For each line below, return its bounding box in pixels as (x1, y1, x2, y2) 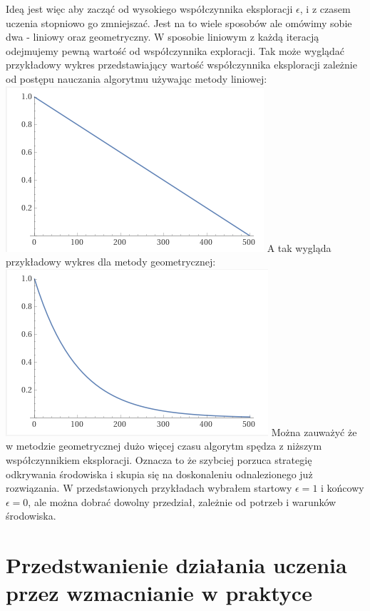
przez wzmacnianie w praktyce (6, 578, 312, 607)
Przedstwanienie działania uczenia (6, 550, 347, 580)
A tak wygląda (267, 240, 332, 255)
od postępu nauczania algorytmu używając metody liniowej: (6, 71, 267, 86)
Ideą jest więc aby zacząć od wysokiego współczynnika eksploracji (6, 1, 293, 16)
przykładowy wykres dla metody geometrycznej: (6, 254, 216, 269)
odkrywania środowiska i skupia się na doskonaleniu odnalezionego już (6, 466, 313, 481)
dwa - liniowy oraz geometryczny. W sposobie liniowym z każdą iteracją (6, 29, 319, 44)
